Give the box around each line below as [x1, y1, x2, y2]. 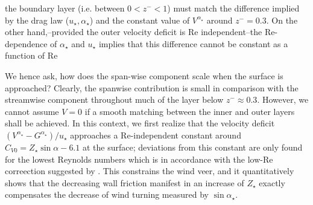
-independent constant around [130, 128, 241, 141]
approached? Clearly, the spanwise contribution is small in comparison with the [5, 81, 299, 94]
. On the [266, 13, 298, 26]
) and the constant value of [89, 13, 190, 26]
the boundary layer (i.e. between [5, 2, 125, 14]
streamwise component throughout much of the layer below [5, 93, 224, 106]
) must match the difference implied [167, 2, 300, 14]
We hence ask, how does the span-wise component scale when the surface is [5, 69, 283, 82]
